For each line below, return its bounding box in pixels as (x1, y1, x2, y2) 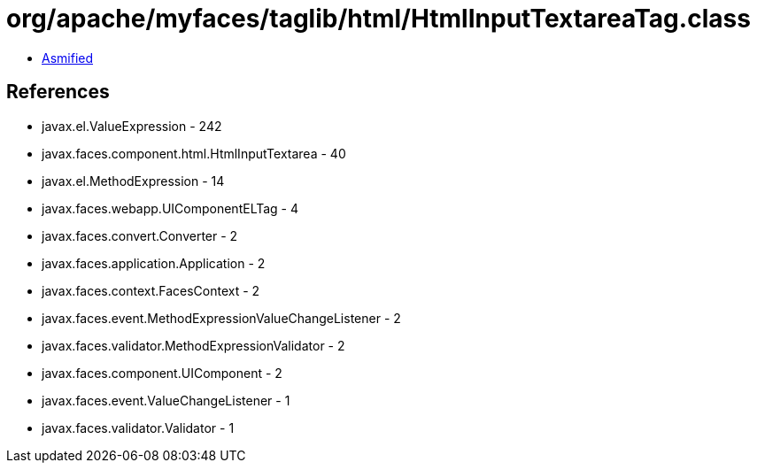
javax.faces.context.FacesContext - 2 (42, 282, 260, 298)
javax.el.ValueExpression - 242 (42, 118, 222, 134)
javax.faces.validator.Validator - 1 (42, 420, 235, 435)
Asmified (42, 50, 94, 65)
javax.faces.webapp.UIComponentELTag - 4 (42, 200, 299, 216)
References (6, 81, 110, 104)
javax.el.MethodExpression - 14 (42, 173, 225, 189)
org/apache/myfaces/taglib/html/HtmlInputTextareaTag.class (6, 4, 751, 34)
